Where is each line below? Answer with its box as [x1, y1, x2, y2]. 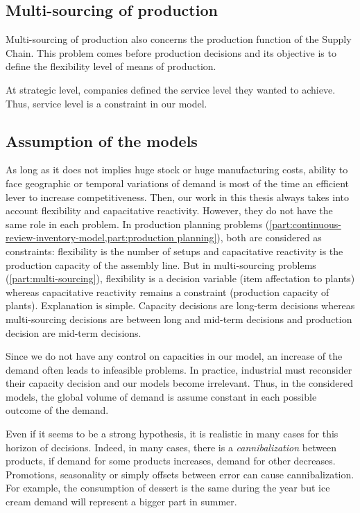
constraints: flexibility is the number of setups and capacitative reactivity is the [6, 243, 343, 258]
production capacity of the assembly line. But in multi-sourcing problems [6, 257, 316, 272]
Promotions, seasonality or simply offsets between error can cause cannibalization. [6, 467, 354, 481]
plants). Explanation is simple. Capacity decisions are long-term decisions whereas [6, 298, 355, 313]
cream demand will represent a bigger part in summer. [6, 494, 237, 509]
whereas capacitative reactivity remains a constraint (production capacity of [6, 284, 329, 299]
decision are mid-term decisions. [6, 325, 142, 340]
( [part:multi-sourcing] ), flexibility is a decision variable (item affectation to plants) [6, 271, 355, 286]
